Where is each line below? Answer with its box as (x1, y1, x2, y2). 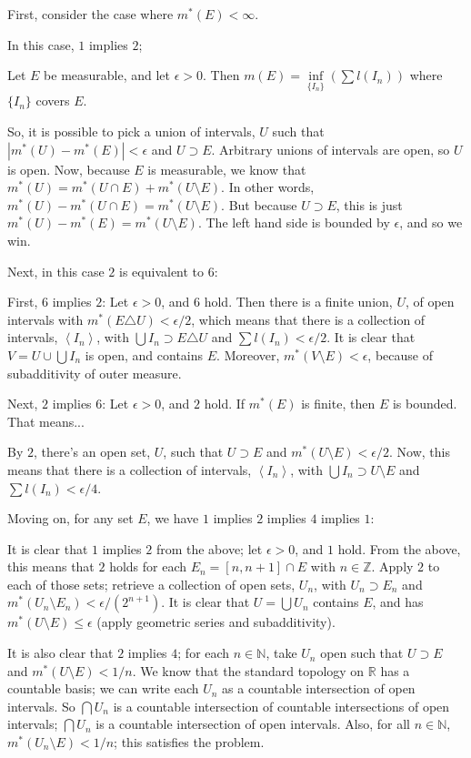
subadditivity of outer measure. (7, 363, 182, 382)
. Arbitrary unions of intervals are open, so (211, 139, 450, 158)
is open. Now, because (7, 159, 130, 178)
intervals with (7, 309, 84, 328)
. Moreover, (216, 345, 280, 364)
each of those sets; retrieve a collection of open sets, (7, 574, 296, 593)
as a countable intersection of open (222, 679, 416, 698)
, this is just (336, 195, 403, 214)
